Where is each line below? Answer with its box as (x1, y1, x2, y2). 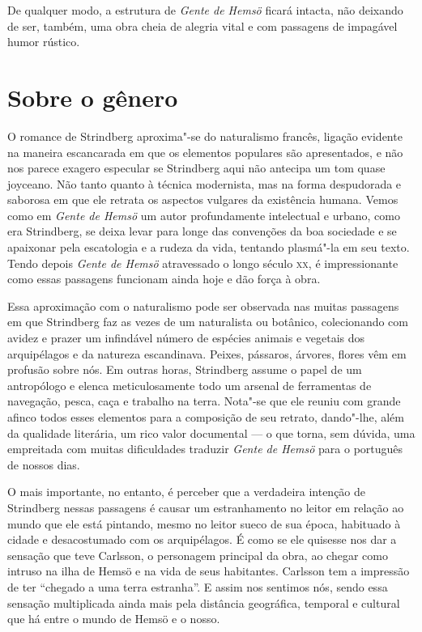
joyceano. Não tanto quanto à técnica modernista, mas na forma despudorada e (7, 175, 402, 192)
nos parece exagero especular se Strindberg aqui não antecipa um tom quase (7, 159, 386, 176)
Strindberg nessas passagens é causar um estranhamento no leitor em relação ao (7, 498, 404, 515)
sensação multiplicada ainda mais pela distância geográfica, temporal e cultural (7, 594, 400, 611)
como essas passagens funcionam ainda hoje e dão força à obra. (7, 270, 321, 287)
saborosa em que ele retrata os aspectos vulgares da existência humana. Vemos (7, 191, 399, 208)
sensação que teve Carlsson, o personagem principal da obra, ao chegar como (7, 546, 388, 563)
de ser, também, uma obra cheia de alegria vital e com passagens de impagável (7, 17, 398, 34)
